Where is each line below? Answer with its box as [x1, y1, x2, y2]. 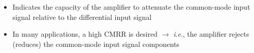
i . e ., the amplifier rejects [173, 29, 249, 39]
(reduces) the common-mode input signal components [12, 38, 179, 49]
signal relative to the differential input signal [12, 11, 152, 22]
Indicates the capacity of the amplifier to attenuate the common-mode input [12, 2, 250, 12]
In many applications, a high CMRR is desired [12, 29, 158, 39]
